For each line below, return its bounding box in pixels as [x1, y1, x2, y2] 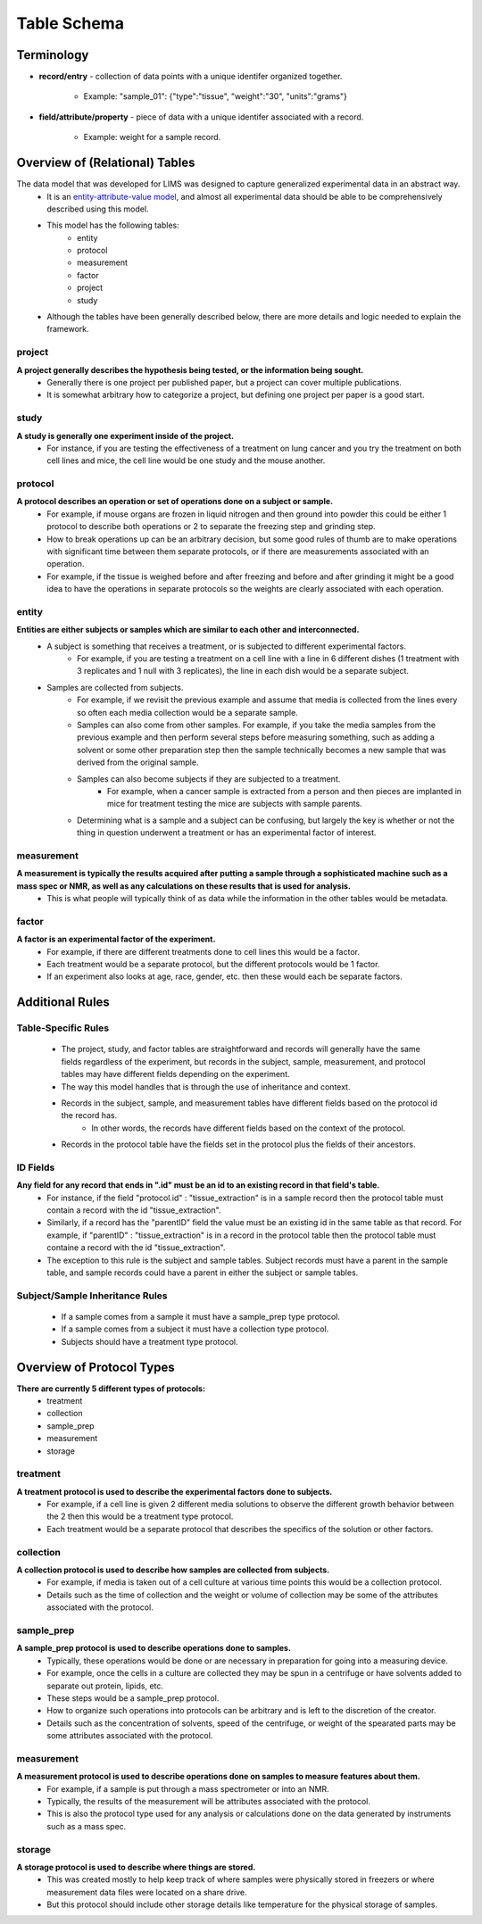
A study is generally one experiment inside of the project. [16, 430, 235, 441]
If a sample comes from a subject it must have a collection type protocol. [61, 1323, 329, 1334]
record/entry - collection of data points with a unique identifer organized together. [38, 71, 343, 82]
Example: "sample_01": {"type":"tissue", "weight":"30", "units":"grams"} [83, 91, 348, 102]
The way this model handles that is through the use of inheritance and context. [61, 1081, 351, 1092]
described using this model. [46, 203, 149, 214]
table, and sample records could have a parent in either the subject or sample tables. [46, 1267, 359, 1278]
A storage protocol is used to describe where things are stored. [16, 1862, 256, 1872]
